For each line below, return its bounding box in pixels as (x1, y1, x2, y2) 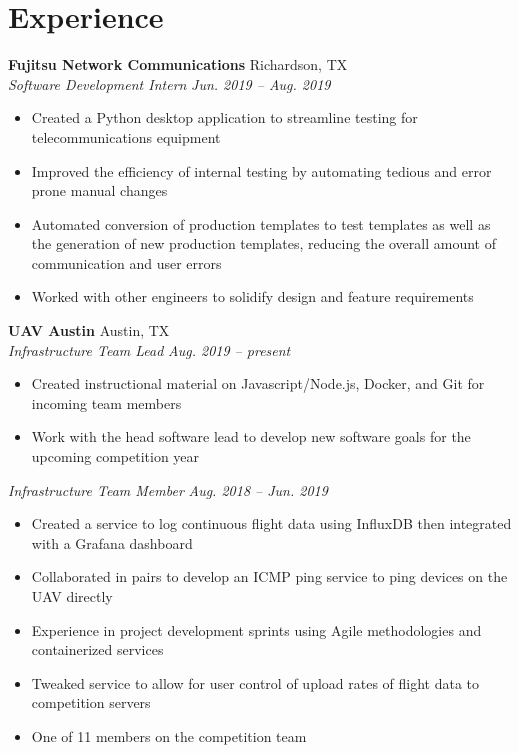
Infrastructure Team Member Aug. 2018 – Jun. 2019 (8, 479, 328, 500)
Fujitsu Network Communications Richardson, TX (8, 54, 348, 75)
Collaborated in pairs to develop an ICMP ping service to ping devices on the (31, 566, 508, 587)
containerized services (31, 639, 164, 660)
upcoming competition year (31, 446, 200, 467)
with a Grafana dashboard (31, 532, 193, 553)
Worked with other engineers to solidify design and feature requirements (31, 286, 474, 307)
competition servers (31, 692, 151, 713)
